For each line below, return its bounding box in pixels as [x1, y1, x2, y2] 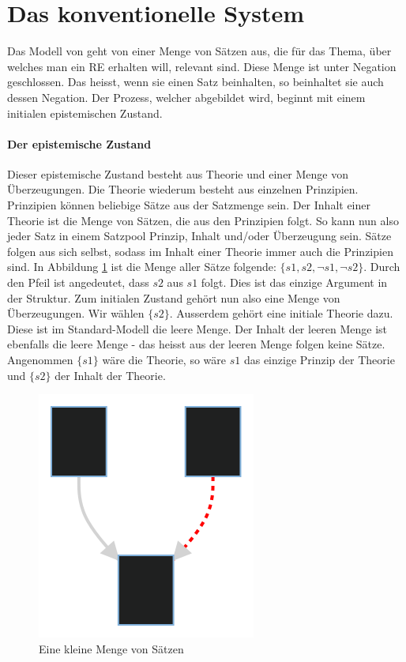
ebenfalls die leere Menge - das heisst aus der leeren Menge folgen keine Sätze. [7, 336, 385, 352]
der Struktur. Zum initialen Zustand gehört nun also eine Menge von [7, 289, 340, 306]
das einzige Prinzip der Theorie [243, 352, 395, 368]
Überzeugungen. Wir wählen [7, 305, 145, 322]
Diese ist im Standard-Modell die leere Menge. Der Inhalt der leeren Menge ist [7, 320, 388, 337]
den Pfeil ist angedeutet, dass [7, 274, 149, 291]
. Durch [363, 258, 400, 275]
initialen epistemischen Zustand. [7, 104, 163, 121]
